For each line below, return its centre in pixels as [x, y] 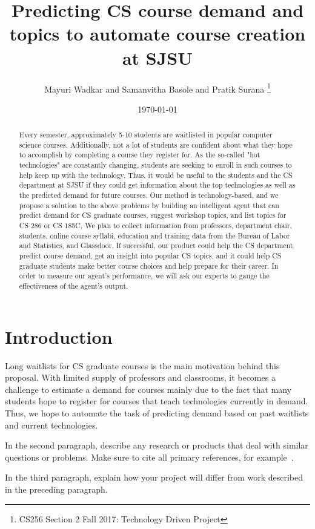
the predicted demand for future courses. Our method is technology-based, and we [149, 195]
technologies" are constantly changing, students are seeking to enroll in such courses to [155, 165]
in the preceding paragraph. [56, 489]
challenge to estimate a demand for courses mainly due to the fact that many [148, 389]
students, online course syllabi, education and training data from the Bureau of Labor [154, 235]
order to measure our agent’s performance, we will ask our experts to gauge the [144, 276]
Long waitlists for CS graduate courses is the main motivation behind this [142, 365]
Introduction [59, 336]
